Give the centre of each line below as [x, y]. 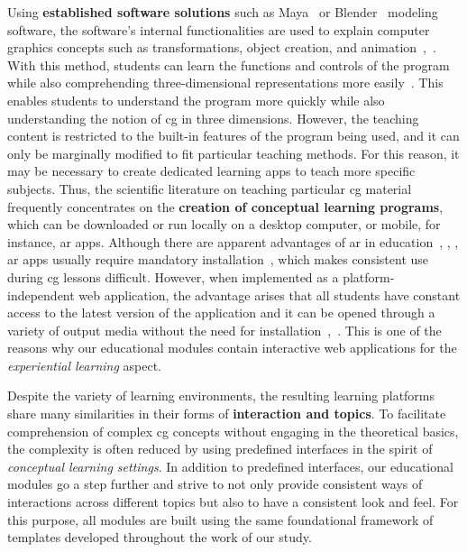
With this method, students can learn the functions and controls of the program [229, 64]
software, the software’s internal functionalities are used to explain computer [219, 29]
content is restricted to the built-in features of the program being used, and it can [233, 136]
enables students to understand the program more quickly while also [196, 100]
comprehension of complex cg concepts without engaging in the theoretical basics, [233, 431]
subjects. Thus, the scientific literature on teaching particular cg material [210, 188]
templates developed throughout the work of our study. [160, 537]
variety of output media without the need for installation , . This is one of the [224, 330]
